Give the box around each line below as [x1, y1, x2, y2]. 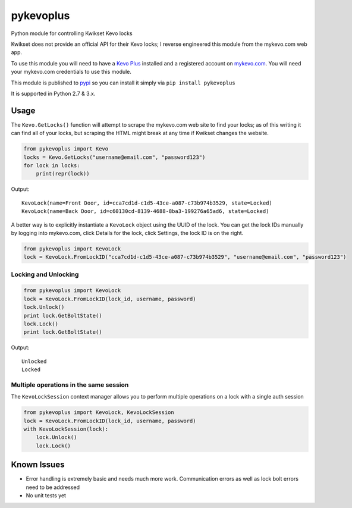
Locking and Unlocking [11, 270, 79, 278]
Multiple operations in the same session [11, 381, 129, 389]
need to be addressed [26, 484, 80, 491]
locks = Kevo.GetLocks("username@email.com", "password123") [23, 153, 206, 161]
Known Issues [11, 460, 65, 470]
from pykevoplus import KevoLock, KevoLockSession [23, 409, 175, 416]
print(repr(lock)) [36, 170, 90, 177]
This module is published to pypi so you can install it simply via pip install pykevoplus [11, 79, 235, 86]
